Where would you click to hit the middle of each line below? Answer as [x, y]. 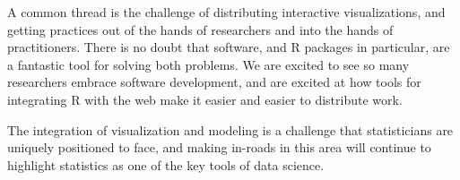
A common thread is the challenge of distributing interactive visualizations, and [226, 12]
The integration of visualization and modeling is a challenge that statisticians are [230, 129]
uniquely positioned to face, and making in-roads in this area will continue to [219, 147]
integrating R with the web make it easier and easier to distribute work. [205, 99]
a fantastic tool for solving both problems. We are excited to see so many [208, 64]
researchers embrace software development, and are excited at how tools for [214, 82]
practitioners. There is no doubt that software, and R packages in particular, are [229, 47]
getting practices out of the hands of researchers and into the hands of [200, 29]
